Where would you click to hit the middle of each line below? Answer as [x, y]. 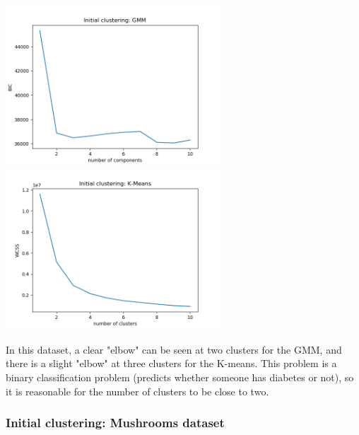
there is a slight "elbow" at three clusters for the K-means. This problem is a [171, 363]
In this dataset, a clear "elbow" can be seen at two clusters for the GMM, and [174, 349]
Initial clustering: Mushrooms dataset [115, 423]
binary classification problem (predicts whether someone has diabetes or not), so [180, 377]
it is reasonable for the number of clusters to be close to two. [137, 391]
